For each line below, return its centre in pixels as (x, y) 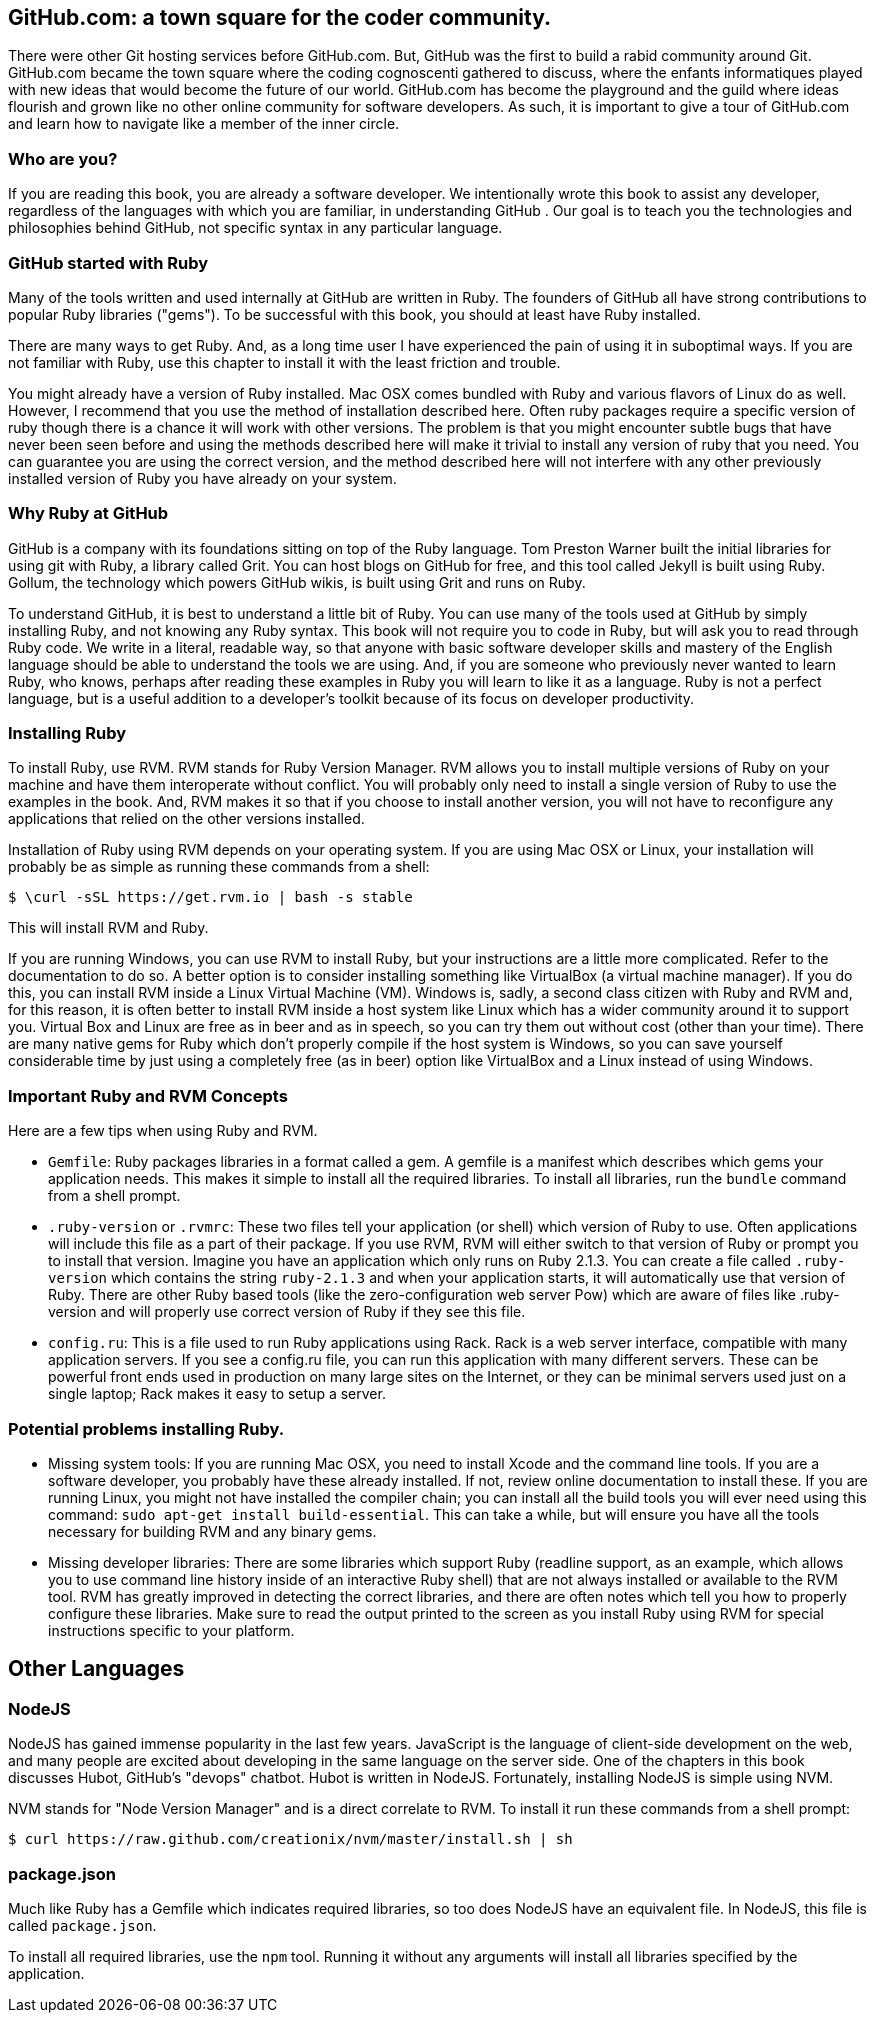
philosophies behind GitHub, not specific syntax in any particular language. (255, 228)
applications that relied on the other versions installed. (186, 819)
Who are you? (63, 158)
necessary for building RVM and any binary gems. (212, 1531)
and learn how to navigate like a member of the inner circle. (204, 124)
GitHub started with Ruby (108, 262)
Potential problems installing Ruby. (146, 1428)
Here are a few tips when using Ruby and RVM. (163, 1131)
